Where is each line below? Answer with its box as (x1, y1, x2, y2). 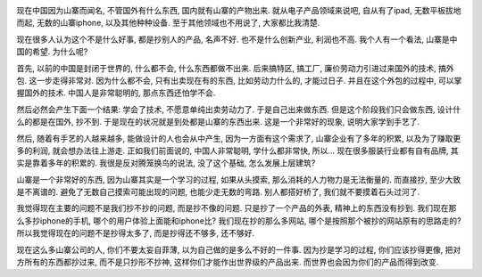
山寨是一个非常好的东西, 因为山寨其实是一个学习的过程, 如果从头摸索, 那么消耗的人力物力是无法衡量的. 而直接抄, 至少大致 (16, 174, 461, 184)
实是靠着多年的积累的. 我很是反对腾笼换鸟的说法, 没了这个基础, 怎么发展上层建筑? (16, 158, 316, 168)
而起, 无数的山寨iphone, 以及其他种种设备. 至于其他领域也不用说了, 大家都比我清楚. (16, 18, 320, 29)
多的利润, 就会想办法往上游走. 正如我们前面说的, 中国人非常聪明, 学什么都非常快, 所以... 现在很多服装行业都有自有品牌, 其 (16, 145, 459, 156)
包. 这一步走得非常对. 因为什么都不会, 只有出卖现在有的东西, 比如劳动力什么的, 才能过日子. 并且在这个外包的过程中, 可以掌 (16, 75, 462, 86)
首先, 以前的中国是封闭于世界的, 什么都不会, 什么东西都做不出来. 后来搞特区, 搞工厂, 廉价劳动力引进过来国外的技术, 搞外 (16, 62, 454, 73)
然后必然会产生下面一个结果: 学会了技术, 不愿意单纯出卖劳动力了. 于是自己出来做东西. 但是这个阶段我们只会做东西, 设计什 (16, 103, 461, 115)
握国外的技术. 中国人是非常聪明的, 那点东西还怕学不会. (16, 87, 216, 98)
